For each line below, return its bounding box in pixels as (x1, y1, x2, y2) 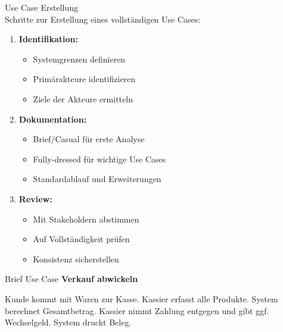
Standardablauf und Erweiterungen (33, 173, 161, 185)
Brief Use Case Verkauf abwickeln (5, 273, 138, 285)
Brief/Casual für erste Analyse (33, 133, 145, 145)
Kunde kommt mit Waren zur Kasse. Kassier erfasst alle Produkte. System (5, 292, 278, 305)
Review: (18, 192, 52, 205)
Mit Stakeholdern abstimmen (33, 212, 139, 225)
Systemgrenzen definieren (33, 52, 126, 65)
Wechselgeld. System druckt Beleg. (5, 316, 132, 328)
